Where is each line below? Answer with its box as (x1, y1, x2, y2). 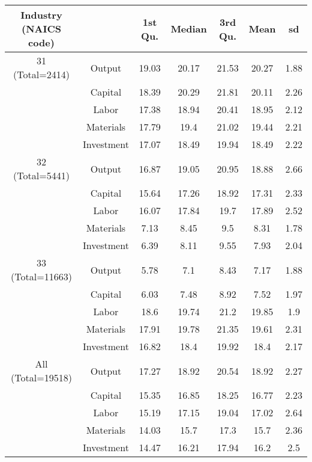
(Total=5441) (13, 168, 70, 182)
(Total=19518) (11, 371, 72, 384)
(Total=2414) (13, 67, 70, 81)
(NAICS (21, 22, 61, 35)
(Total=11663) (11, 269, 72, 283)
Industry (20, 8, 62, 22)
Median (170, 22, 207, 35)
